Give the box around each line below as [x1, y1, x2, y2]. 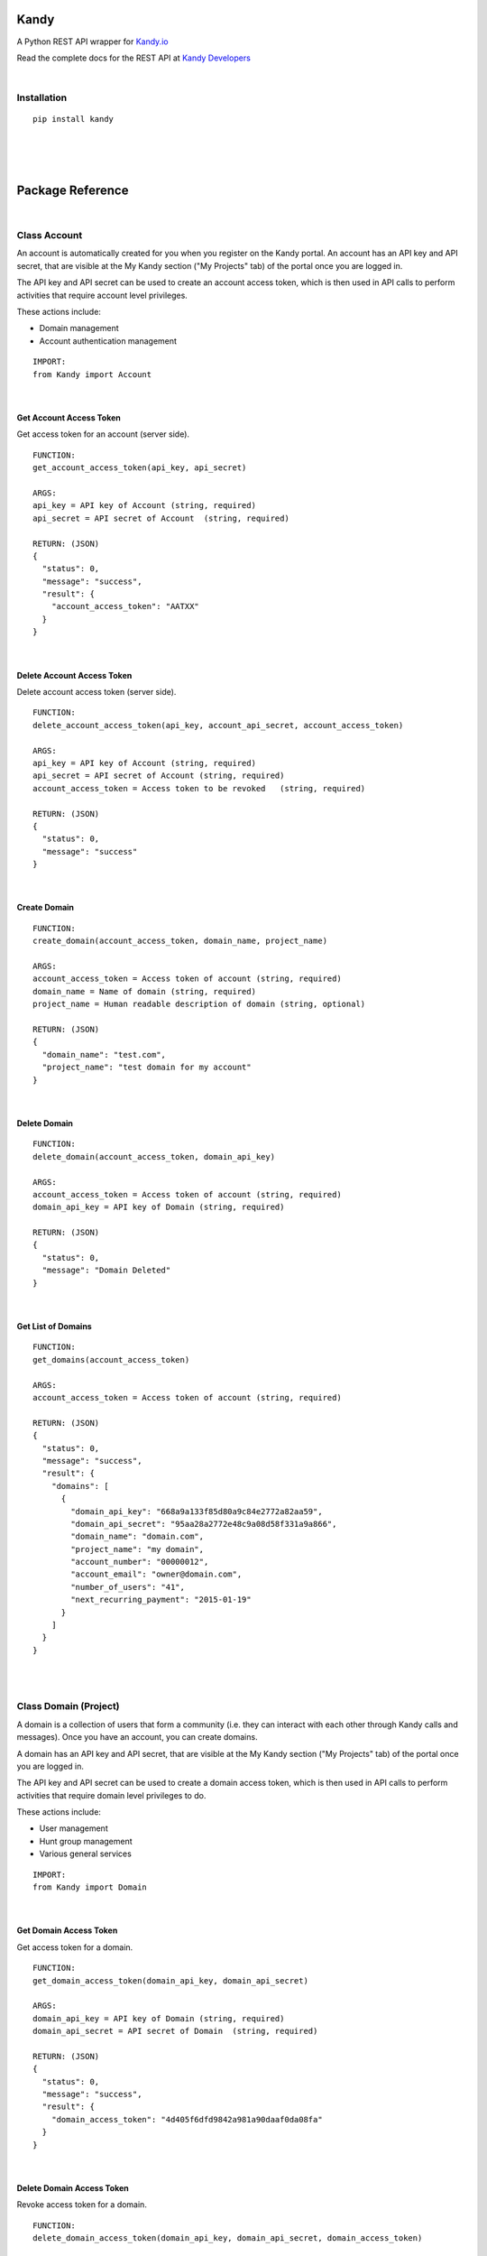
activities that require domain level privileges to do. [16, 1789, 207, 1800]
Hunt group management [39, 1835, 133, 1846]
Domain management [39, 323, 119, 334]
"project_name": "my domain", [70, 1544, 205, 1554]
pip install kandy [32, 114, 115, 125]
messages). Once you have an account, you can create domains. [16, 1732, 258, 1743]
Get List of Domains [16, 1321, 92, 1332]
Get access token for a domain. [16, 1941, 133, 1953]
